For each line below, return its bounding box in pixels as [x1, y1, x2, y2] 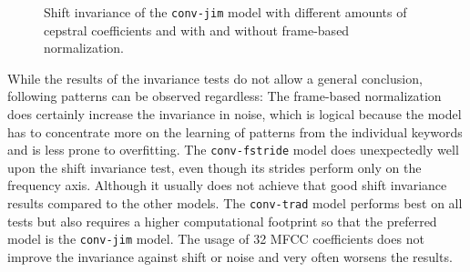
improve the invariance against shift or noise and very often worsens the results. [7, 247, 453, 266]
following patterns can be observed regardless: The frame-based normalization [7, 86, 442, 106]
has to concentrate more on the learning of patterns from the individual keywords [7, 122, 463, 141]
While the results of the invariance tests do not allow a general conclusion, [7, 68, 423, 87]
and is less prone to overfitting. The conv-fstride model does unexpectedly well [7, 140, 459, 159]
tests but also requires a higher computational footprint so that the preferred [7, 211, 437, 230]
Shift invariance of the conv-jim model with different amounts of [44, 3, 407, 21]
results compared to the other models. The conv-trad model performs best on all [7, 194, 463, 213]
